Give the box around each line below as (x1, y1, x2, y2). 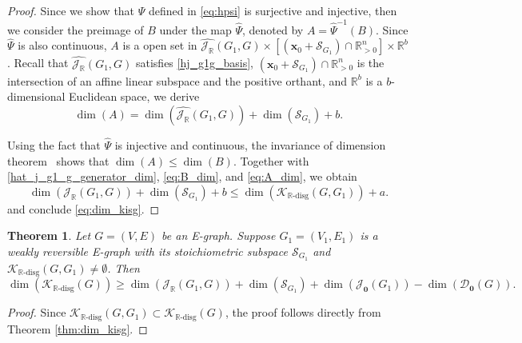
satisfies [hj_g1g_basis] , (135, 54, 254, 71)
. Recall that (7, 54, 69, 71)
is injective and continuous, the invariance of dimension (114, 136, 386, 153)
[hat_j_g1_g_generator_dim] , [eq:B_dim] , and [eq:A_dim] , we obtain (7, 168, 357, 185)
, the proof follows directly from (225, 304, 381, 321)
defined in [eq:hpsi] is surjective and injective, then (148, 2, 397, 19)
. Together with (233, 152, 309, 169)
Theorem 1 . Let (7, 227, 91, 244)
